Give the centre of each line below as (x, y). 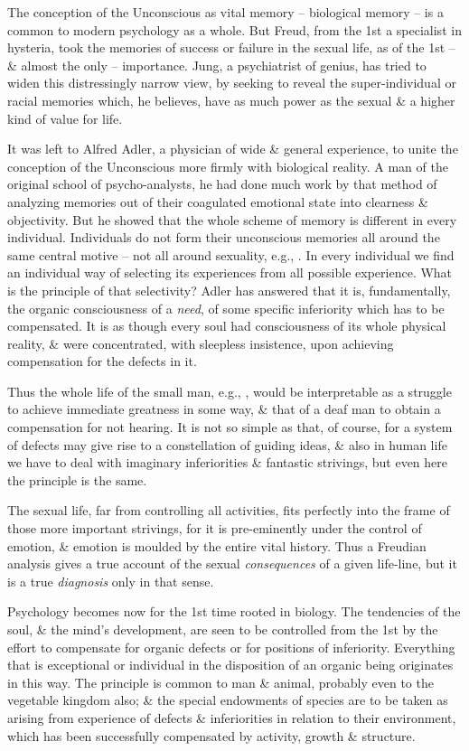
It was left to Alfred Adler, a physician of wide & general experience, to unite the (233, 149)
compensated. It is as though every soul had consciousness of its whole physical (227, 326)
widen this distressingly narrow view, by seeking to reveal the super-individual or (232, 83)
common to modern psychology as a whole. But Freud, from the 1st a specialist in (234, 29)
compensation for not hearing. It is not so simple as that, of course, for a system (230, 427)
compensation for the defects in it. (102, 361)
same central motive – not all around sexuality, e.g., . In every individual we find (231, 254)
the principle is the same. (77, 479)
